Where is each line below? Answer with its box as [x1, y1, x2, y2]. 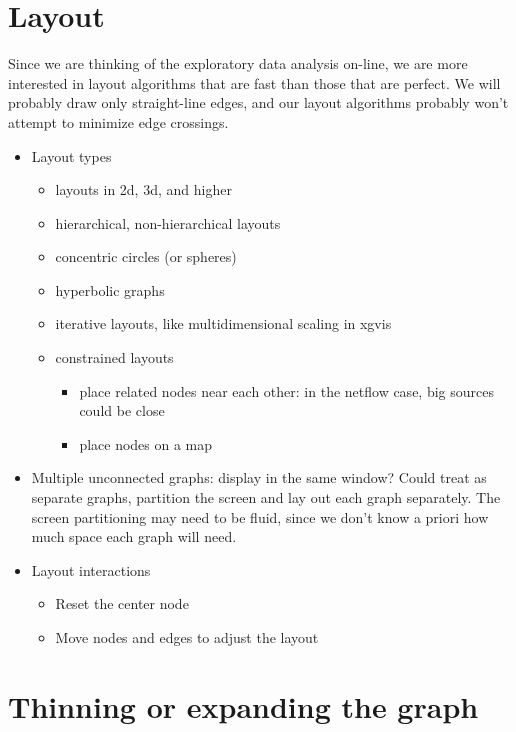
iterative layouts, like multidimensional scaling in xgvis [55, 313, 392, 334]
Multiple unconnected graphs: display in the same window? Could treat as [31, 467, 487, 488]
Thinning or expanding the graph [8, 685, 479, 726]
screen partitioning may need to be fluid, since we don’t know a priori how [31, 506, 489, 527]
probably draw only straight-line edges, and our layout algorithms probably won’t [8, 92, 509, 113]
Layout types [31, 145, 112, 166]
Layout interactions [31, 559, 151, 580]
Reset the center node [55, 593, 189, 614]
